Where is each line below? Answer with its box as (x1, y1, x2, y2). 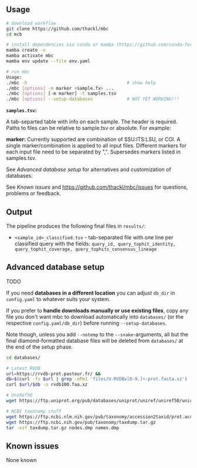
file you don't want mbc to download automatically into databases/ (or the (6, 313, 184, 320)
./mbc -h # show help (6, 79, 157, 86)
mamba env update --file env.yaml (6, 58, 91, 64)
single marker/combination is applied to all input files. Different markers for (6, 142, 186, 149)
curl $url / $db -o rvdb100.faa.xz (6, 382, 88, 387)
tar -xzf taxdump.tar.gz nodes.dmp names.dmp (6, 424, 119, 431)
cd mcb (6, 31, 22, 37)
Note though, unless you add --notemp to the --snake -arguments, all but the (6, 330, 189, 337)
